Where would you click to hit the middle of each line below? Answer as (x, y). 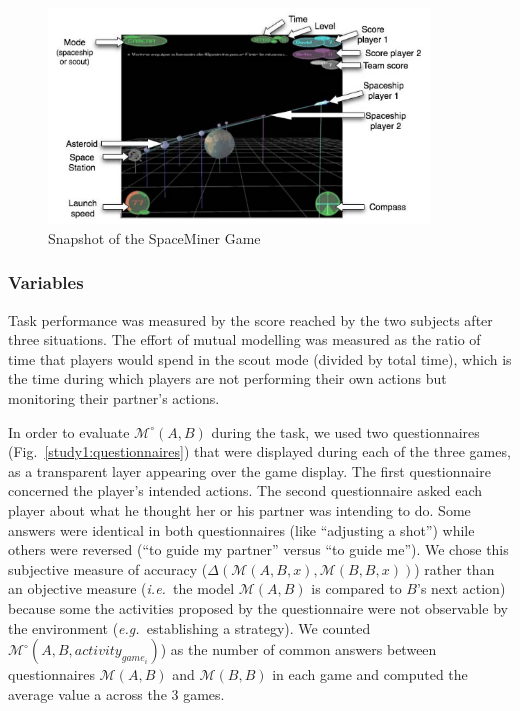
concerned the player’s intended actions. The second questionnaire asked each (245, 490)
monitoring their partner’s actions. (114, 398)
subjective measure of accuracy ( (108, 568)
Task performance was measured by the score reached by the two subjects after (250, 319)
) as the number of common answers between (298, 649)
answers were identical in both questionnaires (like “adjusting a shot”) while (241, 529)
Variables (46, 282)
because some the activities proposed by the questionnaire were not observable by (258, 608)
